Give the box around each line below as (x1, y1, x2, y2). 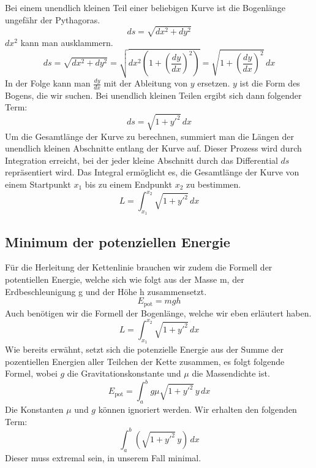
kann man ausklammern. (20, 36, 113, 48)
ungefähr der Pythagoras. (5, 13, 100, 26)
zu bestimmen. (186, 177, 241, 190)
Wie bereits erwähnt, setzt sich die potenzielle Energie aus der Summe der (5, 342, 284, 355)
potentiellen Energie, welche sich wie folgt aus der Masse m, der (5, 273, 244, 286)
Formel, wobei (5, 367, 58, 380)
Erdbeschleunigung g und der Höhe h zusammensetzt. (5, 285, 207, 297)
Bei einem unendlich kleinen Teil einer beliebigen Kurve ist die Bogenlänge (5, 1, 285, 13)
